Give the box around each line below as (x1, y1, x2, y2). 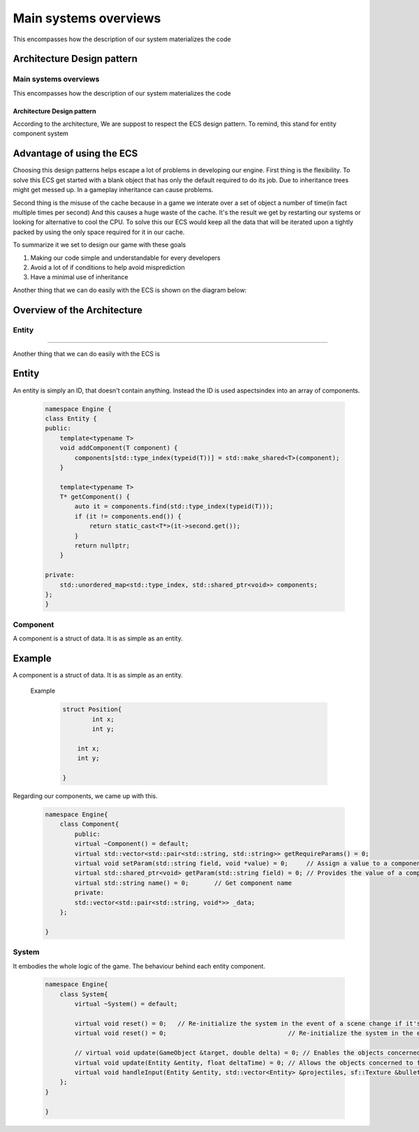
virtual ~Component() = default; (74, 840, 189, 848)
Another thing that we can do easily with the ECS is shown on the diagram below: (13, 286, 247, 294)
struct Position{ (62, 705, 122, 714)
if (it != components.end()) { (74, 512, 182, 520)
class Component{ (59, 821, 119, 828)
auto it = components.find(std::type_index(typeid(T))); (74, 503, 274, 510)
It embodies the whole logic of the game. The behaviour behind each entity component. (13, 962, 265, 970)
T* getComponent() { (59, 493, 131, 501)
